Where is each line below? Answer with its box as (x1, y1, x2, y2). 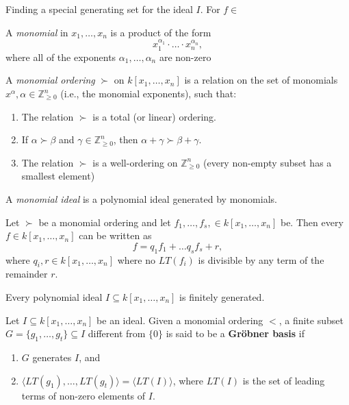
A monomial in (5, 25, 68, 39)
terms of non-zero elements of (21, 388, 146, 402)
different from (88, 326, 146, 341)
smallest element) (21, 169, 95, 183)
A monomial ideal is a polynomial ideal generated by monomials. (5, 191, 277, 206)
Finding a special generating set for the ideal (5, 2, 193, 16)
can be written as (79, 228, 152, 243)
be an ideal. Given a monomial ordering (96, 312, 263, 327)
